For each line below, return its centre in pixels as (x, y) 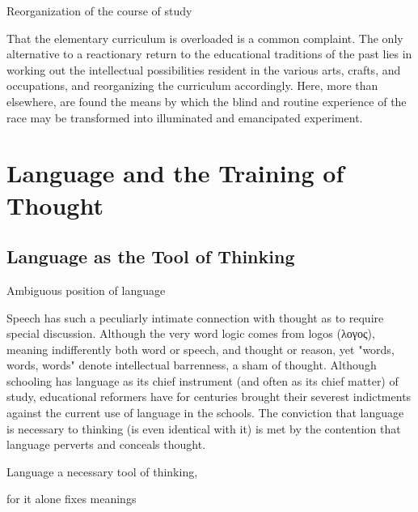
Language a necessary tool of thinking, (102, 471)
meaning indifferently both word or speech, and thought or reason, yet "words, (201, 349)
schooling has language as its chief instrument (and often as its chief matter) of (203, 380)
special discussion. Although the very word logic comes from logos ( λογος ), (191, 333)
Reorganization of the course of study (99, 11)
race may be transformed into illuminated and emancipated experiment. (185, 117)
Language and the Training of (175, 173)
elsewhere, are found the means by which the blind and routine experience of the (207, 101)
